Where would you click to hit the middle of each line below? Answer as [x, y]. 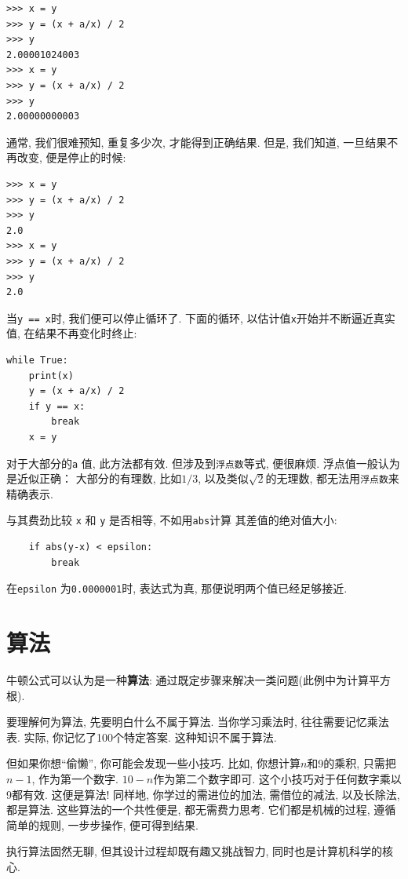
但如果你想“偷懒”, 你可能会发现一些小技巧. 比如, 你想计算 [153, 763]
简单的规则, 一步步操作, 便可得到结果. [102, 824]
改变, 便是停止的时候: [71, 157]
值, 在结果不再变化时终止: [72, 333]
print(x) [51, 376]
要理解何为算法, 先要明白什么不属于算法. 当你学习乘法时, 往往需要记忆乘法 [198, 722]
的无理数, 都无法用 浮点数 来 [332, 478]
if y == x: [57, 406]
